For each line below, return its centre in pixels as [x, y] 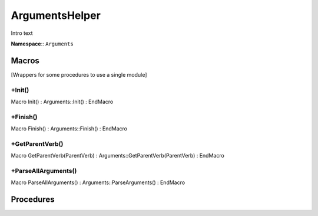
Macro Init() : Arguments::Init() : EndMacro [62, 102]
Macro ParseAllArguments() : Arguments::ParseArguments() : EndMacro [98, 182]
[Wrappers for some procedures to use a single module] [79, 74]
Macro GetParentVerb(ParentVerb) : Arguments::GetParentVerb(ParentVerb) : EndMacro [118, 156]
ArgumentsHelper [56, 15]
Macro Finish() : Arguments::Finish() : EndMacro [69, 129]
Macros [25, 60]
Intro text [22, 33]
